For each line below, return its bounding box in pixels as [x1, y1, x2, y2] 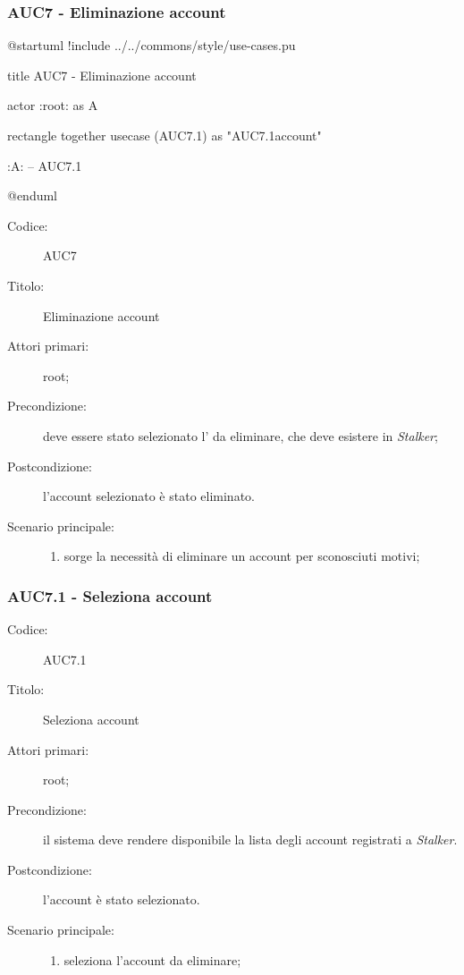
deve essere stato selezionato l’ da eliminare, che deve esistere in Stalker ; [43, 426, 438, 445]
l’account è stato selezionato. [43, 890, 200, 909]
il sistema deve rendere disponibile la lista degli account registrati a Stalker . [43, 830, 458, 849]
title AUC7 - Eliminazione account [7, 65, 197, 84]
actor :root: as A [7, 96, 98, 114]
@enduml [7, 186, 58, 205]
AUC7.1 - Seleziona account [7, 584, 213, 606]
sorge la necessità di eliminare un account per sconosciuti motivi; [63, 547, 420, 565]
